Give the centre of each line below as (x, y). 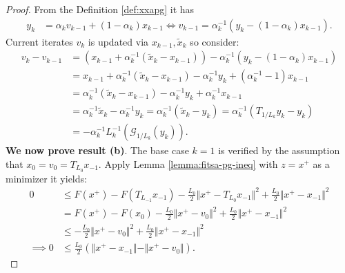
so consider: (215, 41)
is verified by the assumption (279, 150)
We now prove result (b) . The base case (97, 150)
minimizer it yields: (46, 178)
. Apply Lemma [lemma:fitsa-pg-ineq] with (188, 163)
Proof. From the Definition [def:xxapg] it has (100, 9)
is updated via (118, 41)
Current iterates (39, 41)
